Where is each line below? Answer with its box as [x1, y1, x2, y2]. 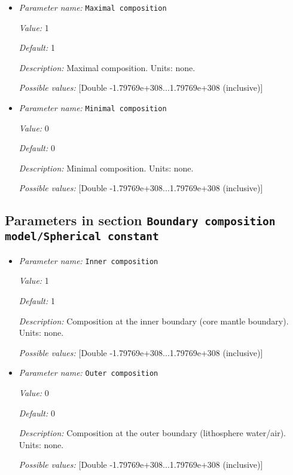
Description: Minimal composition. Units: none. [19, 161, 194, 174]
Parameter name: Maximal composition [19, 1, 167, 13]
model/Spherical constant [5, 230, 159, 243]
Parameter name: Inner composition [19, 254, 158, 266]
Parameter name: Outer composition [19, 366, 158, 379]
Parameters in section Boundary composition [5, 211, 276, 229]
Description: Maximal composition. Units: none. [19, 61, 196, 73]
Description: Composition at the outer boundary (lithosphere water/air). [19, 427, 286, 439]
